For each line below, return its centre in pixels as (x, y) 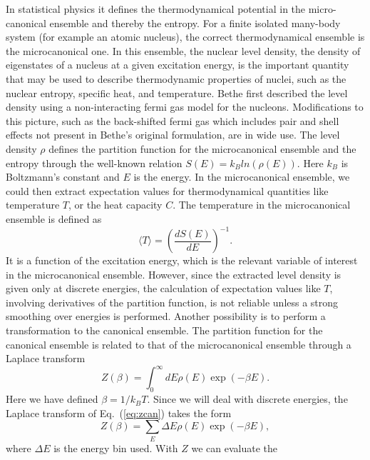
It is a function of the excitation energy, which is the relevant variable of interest (182, 260)
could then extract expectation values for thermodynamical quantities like (167, 190)
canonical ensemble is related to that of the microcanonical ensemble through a (179, 344)
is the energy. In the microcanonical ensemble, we (242, 177)
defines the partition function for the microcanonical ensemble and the (202, 148)
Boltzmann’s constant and (63, 177)
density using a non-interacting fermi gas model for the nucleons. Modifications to (185, 107)
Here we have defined (52, 399)
